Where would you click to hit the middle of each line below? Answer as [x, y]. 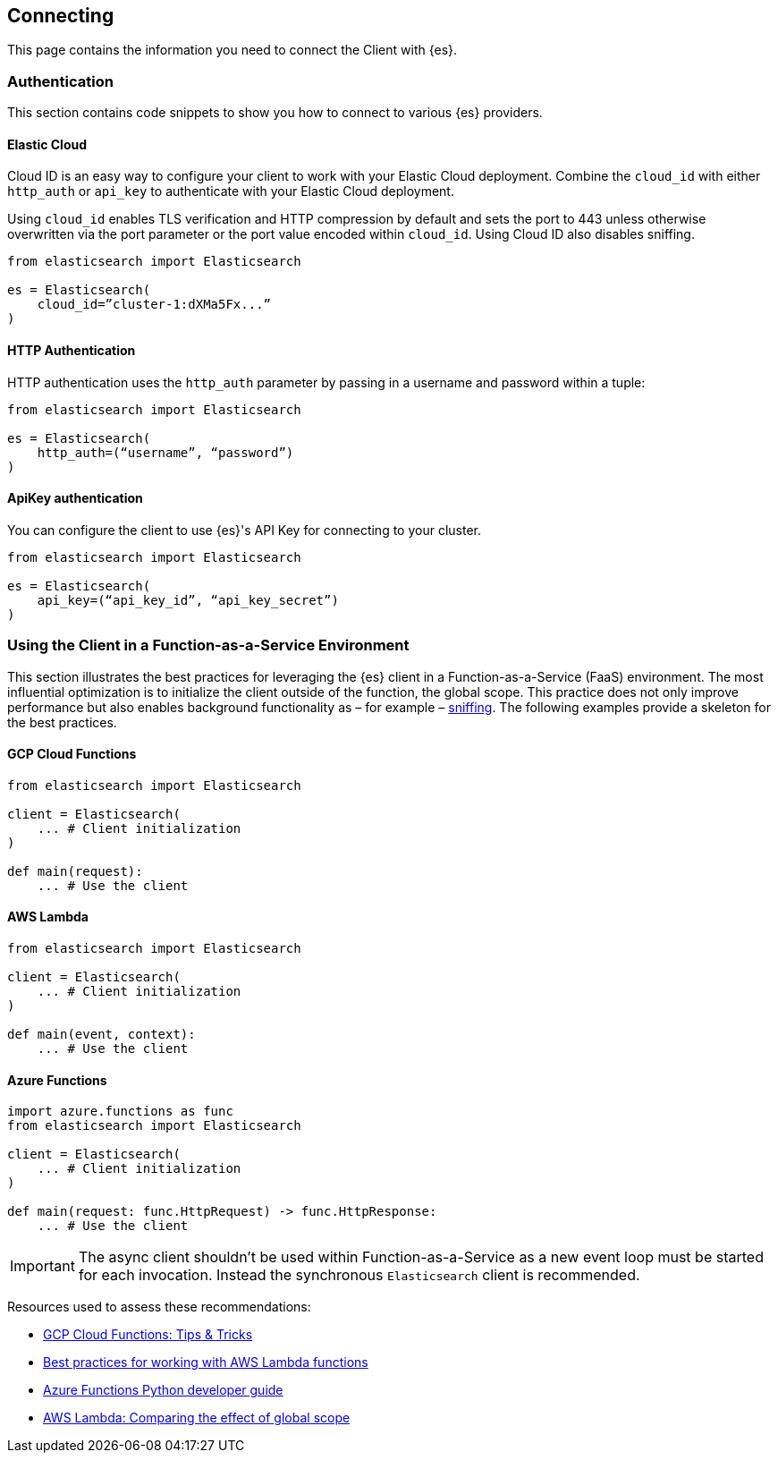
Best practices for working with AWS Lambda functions [206, 1362]
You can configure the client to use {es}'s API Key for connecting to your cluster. [244, 530]
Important [42, 1266]
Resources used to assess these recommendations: [159, 1307]
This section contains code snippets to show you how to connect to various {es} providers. [275, 113]
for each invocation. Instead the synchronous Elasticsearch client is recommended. [359, 1275]
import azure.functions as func [120, 1112]
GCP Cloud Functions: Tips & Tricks [148, 1335]
